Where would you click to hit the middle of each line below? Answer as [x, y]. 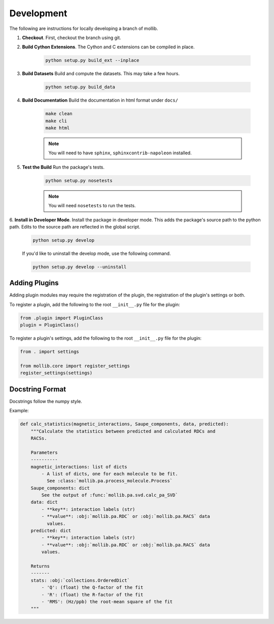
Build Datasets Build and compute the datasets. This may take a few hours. [101, 74]
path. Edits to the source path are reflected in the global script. [75, 226]
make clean [59, 114]
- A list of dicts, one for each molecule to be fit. [110, 474]
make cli [56, 121]
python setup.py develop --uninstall [80, 267]
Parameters [44, 452]
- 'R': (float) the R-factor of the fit [92, 595]
